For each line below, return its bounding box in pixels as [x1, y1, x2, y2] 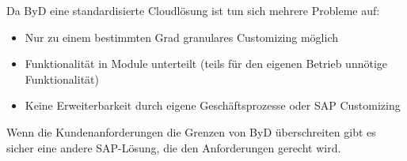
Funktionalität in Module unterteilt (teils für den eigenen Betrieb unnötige [25, 55, 388, 72]
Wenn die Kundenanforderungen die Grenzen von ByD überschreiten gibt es [6, 123, 376, 140]
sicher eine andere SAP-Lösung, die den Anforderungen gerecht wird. [6, 139, 341, 155]
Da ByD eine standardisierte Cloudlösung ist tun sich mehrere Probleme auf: [6, 2, 380, 18]
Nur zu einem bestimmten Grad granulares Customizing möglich [25, 28, 338, 45]
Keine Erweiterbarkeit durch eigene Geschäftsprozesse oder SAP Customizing [25, 97, 401, 114]
